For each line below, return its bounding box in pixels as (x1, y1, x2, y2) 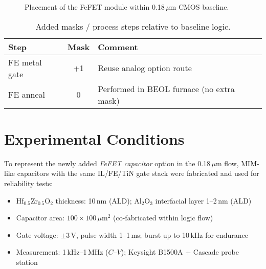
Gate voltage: (16, 229, 58, 240)
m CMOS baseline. (170, 2, 229, 12)
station (16, 256, 38, 267)
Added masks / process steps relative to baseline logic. (35, 20, 231, 32)
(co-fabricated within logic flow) (113, 212, 213, 223)
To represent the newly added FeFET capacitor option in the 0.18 (4, 158, 211, 168)
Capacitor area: (16, 212, 64, 223)
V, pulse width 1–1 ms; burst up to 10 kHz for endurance (71, 229, 248, 240)
